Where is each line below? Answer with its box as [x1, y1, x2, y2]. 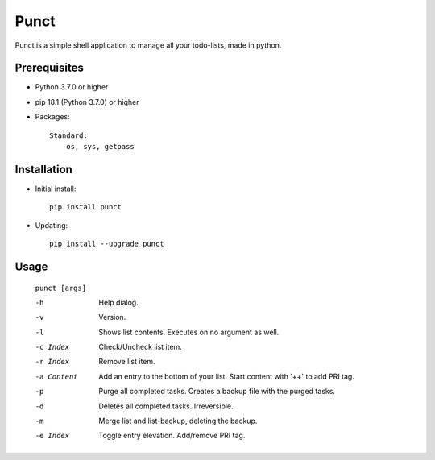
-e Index [35, 431, 70, 441]
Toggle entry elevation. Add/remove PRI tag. [98, 431, 246, 441]
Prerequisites [14, 61, 84, 75]
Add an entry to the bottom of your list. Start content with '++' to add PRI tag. [98, 371, 354, 381]
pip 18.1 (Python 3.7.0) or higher [35, 97, 140, 106]
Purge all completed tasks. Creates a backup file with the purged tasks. [98, 387, 336, 396]
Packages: [35, 112, 70, 122]
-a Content [35, 371, 78, 381]
